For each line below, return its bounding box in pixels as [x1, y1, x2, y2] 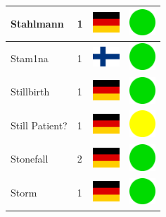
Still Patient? [11, 117, 68, 132]
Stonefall [11, 151, 49, 166]
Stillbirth [11, 84, 50, 99]
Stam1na [11, 50, 49, 65]
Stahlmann [11, 16, 64, 30]
